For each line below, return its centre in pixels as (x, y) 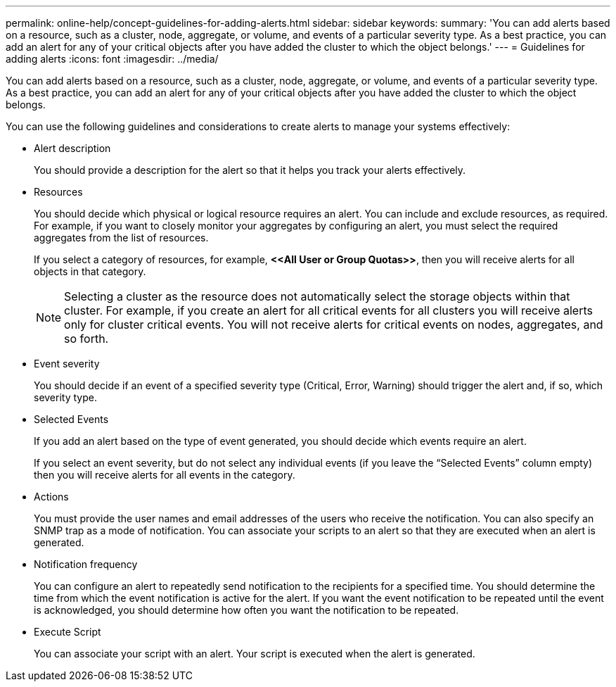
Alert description (72, 148)
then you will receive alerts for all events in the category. (165, 475)
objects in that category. (90, 271)
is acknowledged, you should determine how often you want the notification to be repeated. (246, 610)
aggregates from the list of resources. (121, 238)
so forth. (86, 339)
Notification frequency (86, 564)
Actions (51, 497)
